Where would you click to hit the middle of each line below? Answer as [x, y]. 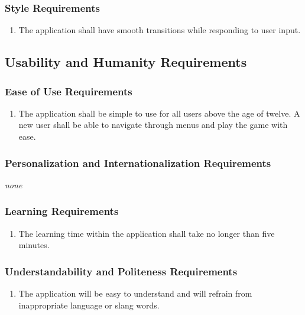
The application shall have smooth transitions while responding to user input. [160, 30]
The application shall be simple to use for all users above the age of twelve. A [159, 113]
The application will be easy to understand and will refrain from [135, 293]
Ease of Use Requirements [69, 91]
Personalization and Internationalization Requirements [138, 163]
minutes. [34, 245]
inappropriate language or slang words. [89, 305]
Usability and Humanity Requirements [126, 62]
